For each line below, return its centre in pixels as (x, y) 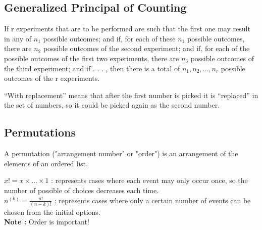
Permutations (40, 132)
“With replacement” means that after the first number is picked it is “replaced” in (131, 95)
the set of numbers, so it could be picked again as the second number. (112, 105)
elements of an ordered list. (46, 163)
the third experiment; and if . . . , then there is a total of (92, 68)
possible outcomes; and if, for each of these (109, 38)
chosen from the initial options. (52, 212)
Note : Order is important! (47, 222)
